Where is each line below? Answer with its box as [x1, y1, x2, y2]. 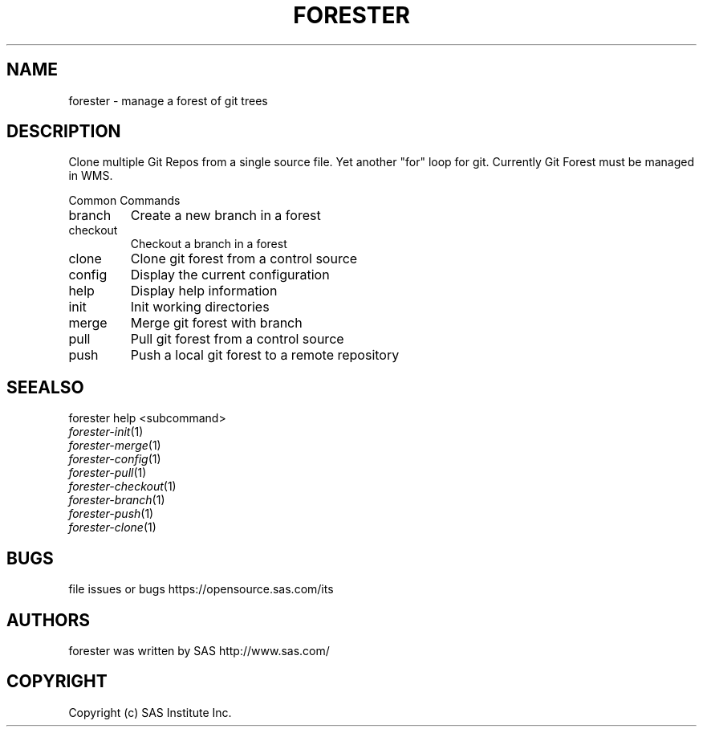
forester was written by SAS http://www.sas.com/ [68, 643, 330, 658]
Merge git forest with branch [130, 315, 303, 332]
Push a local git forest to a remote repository [130, 347, 400, 364]
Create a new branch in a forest [130, 207, 321, 224]
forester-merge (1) [68, 438, 161, 453]
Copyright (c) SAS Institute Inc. [68, 705, 232, 719]
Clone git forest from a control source [130, 250, 358, 267]
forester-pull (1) [68, 466, 147, 480]
